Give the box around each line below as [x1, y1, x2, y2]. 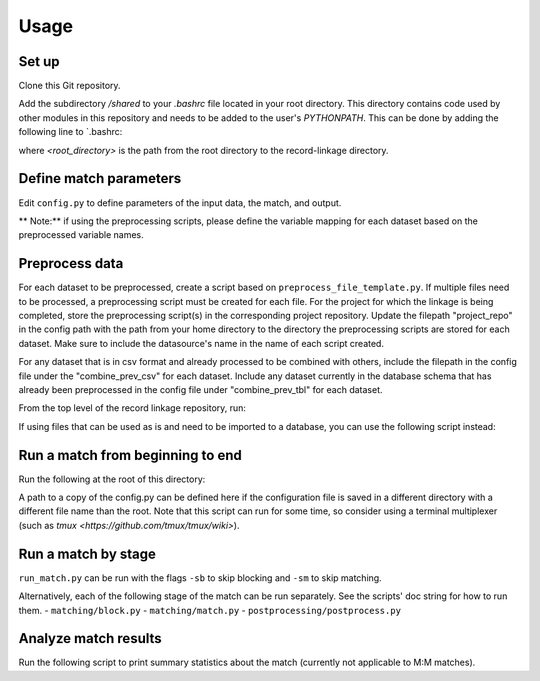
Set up [18, 53, 60, 70]
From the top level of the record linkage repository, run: [18, 402, 247, 414]
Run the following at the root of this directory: [18, 473, 206, 485]
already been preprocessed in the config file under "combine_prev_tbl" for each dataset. [18, 383, 383, 395]
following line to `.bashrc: [18, 126, 123, 138]
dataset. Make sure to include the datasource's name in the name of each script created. [18, 337, 385, 349]
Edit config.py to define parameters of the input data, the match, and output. [18, 196, 342, 209]
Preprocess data [18, 255, 124, 272]
